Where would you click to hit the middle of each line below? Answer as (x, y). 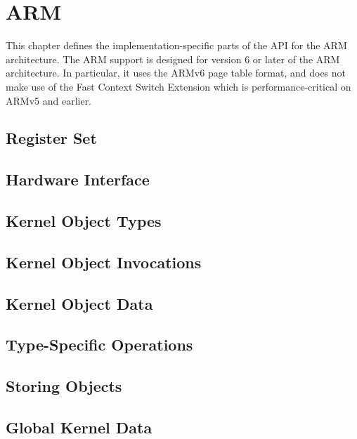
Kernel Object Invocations (104, 262)
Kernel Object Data (79, 303)
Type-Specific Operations (99, 345)
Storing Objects (64, 386)
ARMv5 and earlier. (49, 100)
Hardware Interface (78, 179)
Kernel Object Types (84, 221)
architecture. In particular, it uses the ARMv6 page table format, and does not (176, 73)
